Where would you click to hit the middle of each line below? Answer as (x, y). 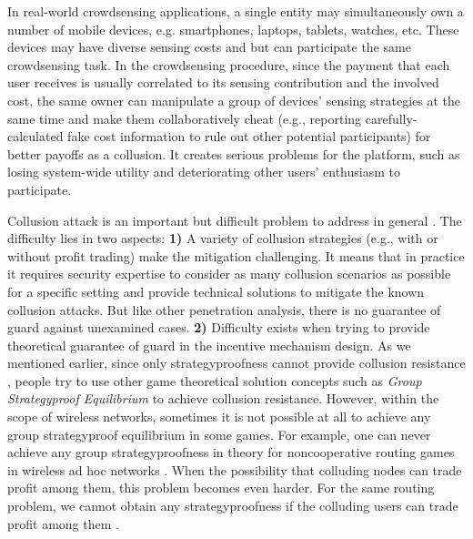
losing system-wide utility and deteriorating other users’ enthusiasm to (204, 172)
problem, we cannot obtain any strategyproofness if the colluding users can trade (233, 506)
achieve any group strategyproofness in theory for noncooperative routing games (231, 452)
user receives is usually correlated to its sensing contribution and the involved (223, 82)
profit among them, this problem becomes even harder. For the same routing (221, 488)
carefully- (391, 118)
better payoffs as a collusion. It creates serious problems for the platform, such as (234, 153)
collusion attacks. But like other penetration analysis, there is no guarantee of (224, 309)
